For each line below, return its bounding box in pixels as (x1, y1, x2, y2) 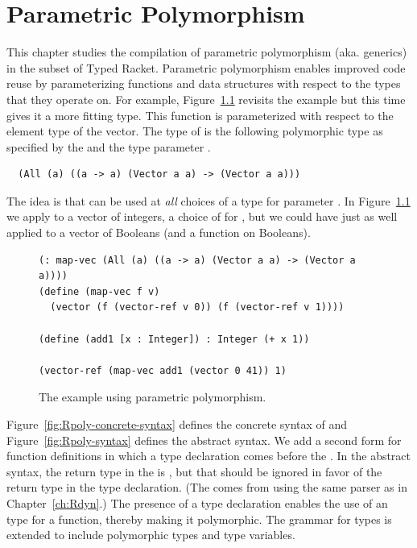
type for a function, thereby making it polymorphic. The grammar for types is (6, 510, 392, 527)
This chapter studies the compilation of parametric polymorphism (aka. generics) (6, 44, 407, 60)
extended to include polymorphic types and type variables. (6, 526, 295, 543)
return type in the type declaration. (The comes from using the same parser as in (6, 479, 407, 496)
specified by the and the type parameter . (6, 138, 211, 155)
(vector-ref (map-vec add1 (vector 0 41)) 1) (39, 364, 287, 376)
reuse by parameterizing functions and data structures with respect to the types (6, 75, 401, 92)
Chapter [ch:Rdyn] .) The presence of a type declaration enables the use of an (6, 494, 388, 511)
